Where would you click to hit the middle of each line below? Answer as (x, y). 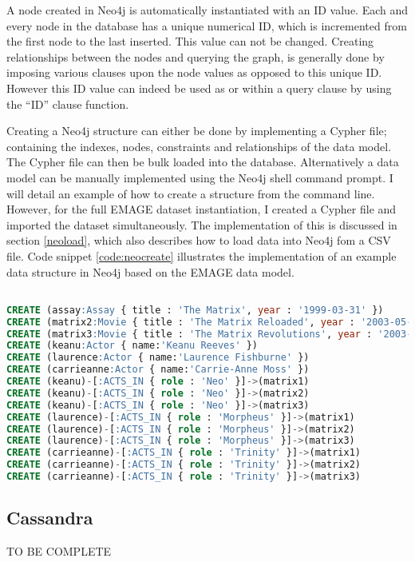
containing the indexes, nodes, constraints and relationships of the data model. (199, 146)
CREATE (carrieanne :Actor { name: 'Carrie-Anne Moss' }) (158, 370)
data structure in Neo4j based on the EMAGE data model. (150, 271)
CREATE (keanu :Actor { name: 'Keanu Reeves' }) (132, 346)
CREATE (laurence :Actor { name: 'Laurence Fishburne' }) (158, 358)
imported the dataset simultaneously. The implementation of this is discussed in (202, 224)
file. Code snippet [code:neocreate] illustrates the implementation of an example (202, 255)
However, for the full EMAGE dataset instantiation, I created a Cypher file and (202, 209)
